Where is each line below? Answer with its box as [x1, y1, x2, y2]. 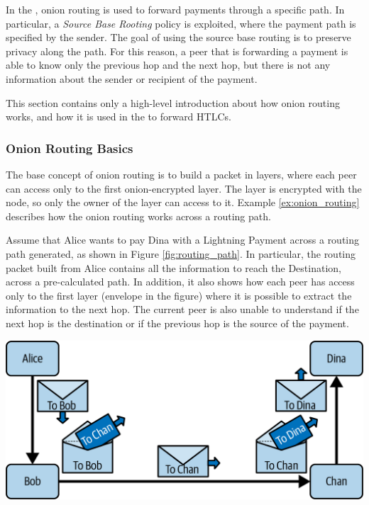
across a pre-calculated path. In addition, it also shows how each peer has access [6, 274, 355, 289]
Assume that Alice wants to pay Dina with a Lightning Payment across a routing [6, 232, 360, 247]
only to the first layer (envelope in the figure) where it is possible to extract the [6, 288, 352, 302]
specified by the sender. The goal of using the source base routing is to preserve [6, 30, 351, 45]
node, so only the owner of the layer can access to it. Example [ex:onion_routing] [6, 195, 360, 210]
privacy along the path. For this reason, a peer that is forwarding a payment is [6, 43, 348, 58]
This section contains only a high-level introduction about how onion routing [6, 95, 340, 110]
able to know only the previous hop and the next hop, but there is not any [6, 57, 331, 72]
